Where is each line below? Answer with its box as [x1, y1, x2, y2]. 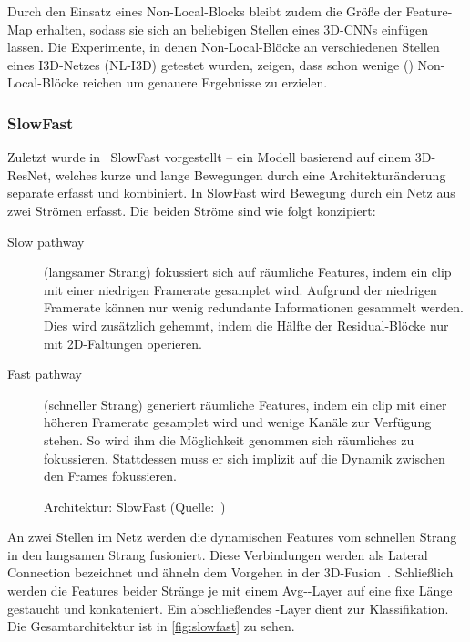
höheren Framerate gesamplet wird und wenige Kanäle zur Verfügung [44, 413, 432, 432]
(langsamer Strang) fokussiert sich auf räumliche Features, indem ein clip [44, 262, 452, 281]
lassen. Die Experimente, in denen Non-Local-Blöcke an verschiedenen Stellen [7, 37, 440, 56]
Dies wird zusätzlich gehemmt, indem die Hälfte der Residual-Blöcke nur [44, 315, 449, 334]
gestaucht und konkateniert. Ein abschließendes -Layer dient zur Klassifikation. [7, 598, 449, 617]
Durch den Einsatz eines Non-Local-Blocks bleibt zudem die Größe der [7, 2, 402, 20]
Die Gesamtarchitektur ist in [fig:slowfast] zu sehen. [7, 617, 295, 636]
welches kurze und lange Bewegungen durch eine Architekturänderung [55, 165, 446, 184]
